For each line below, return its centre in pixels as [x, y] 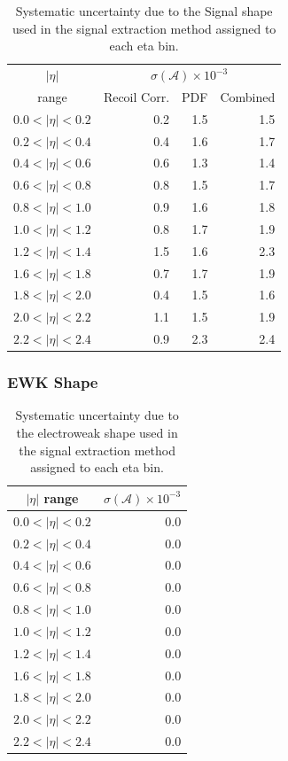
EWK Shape [53, 382]
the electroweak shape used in [97, 433]
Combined [248, 96]
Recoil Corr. [136, 96]
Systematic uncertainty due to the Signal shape [144, 11]
